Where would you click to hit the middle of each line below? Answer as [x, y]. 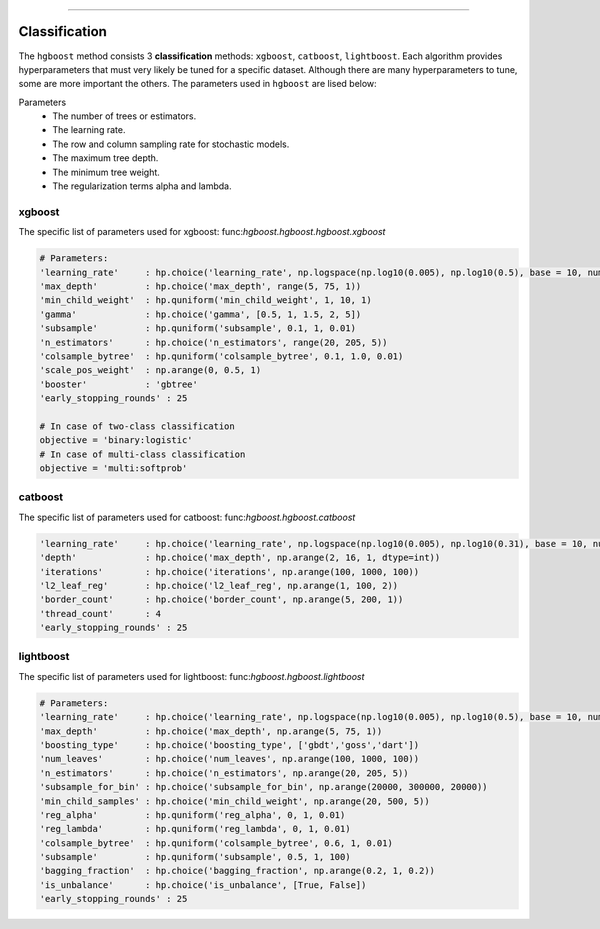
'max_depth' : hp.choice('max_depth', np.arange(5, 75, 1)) [211, 731]
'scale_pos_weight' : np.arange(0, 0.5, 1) [150, 370]
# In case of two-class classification [137, 426]
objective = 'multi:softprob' [113, 468]
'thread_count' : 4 [100, 613]
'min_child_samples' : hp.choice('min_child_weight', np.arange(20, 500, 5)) [234, 801]
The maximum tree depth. [105, 158]
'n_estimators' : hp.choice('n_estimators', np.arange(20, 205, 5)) [224, 773]
